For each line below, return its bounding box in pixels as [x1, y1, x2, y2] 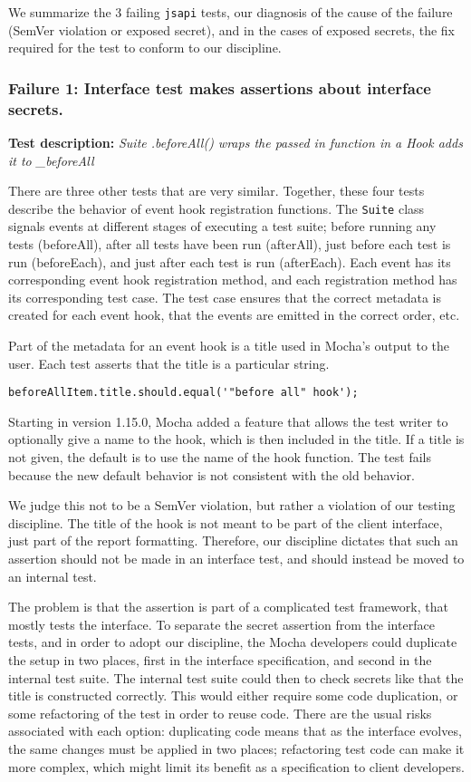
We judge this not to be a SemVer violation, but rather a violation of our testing [8, 496, 456, 515]
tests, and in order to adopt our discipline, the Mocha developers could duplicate [8, 632, 457, 652]
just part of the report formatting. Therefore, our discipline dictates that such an [8, 531, 458, 550]
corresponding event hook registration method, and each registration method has [8, 270, 457, 289]
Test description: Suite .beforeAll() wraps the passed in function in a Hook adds [8, 132, 463, 151]
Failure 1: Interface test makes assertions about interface [8, 76, 431, 99]
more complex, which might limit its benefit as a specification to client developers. [8, 757, 465, 776]
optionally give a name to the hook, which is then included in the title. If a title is [8, 430, 465, 449]
